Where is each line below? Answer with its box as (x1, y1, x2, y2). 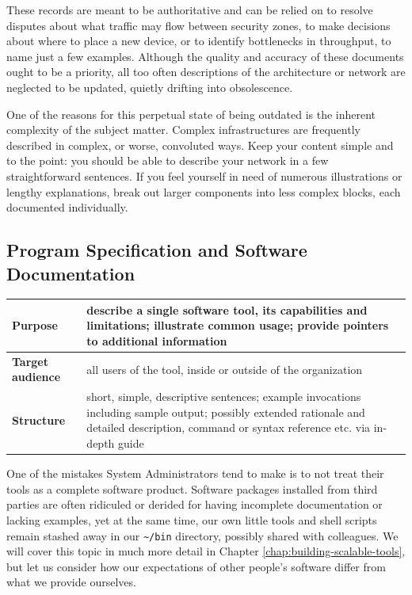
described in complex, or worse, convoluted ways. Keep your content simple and (6, 136, 394, 153)
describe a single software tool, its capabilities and (86, 301, 368, 318)
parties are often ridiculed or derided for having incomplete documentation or (6, 496, 383, 513)
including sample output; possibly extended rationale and (86, 403, 365, 420)
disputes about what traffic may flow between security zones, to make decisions (6, 17, 391, 33)
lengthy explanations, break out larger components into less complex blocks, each (6, 183, 401, 200)
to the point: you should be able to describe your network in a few (6, 152, 329, 169)
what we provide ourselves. (6, 574, 136, 590)
